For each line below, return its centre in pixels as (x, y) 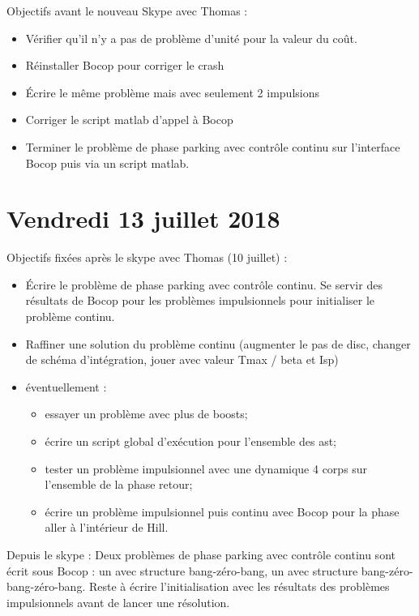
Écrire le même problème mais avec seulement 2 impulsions (173, 92)
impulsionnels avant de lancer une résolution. (118, 602)
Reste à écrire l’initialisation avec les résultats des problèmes (239, 586)
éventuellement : (66, 386)
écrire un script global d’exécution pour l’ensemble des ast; (191, 441)
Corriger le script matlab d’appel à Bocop (129, 120)
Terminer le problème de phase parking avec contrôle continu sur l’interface (213, 146)
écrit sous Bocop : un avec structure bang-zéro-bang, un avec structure (182, 570)
